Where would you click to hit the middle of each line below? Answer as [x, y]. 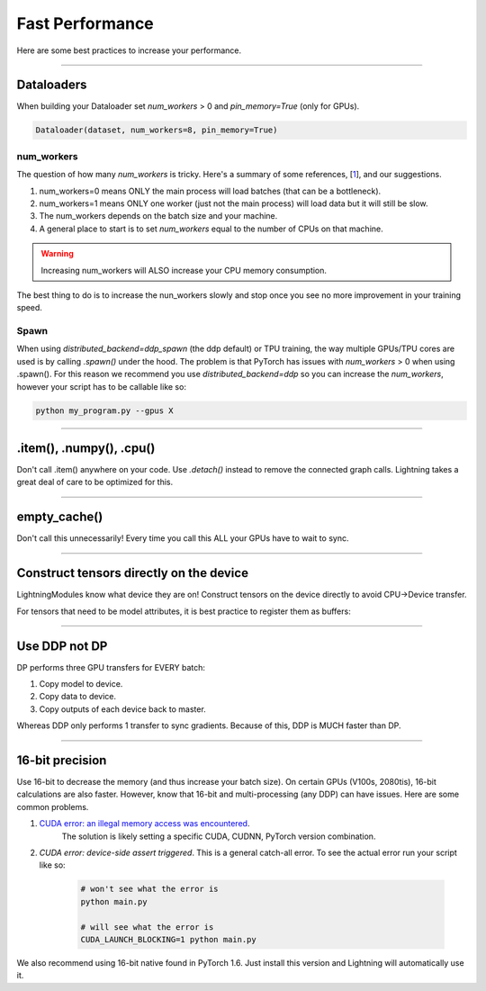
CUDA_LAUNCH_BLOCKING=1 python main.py [168, 939]
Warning [57, 254]
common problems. [53, 806]
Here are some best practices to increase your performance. [129, 50]
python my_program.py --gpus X [105, 410]
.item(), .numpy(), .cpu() [86, 448]
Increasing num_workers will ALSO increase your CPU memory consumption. [184, 270]
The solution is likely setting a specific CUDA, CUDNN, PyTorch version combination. [219, 836]
